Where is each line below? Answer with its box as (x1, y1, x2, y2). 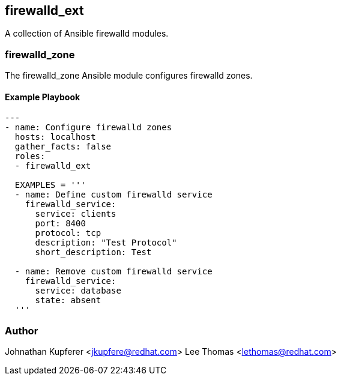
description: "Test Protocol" (35, 238, 177, 248)
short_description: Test (35, 247, 152, 258)
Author (5, 324, 38, 337)
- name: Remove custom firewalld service (14, 267, 213, 277)
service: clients (35, 209, 116, 219)
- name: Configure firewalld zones (5, 122, 172, 133)
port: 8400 (35, 219, 86, 229)
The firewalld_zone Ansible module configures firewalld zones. (5, 70, 253, 81)
